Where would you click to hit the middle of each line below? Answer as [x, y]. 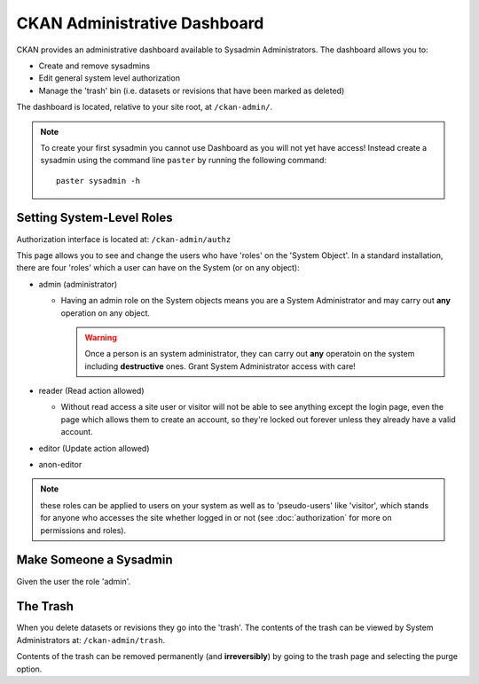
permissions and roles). [83, 530]
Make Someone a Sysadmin [94, 560]
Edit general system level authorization [110, 78]
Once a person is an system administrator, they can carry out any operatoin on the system [250, 354]
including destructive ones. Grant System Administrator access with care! [220, 366]
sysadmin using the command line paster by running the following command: [184, 161]
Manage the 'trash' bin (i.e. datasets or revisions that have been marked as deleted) [192, 90]
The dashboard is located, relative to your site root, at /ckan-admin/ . [145, 107]
